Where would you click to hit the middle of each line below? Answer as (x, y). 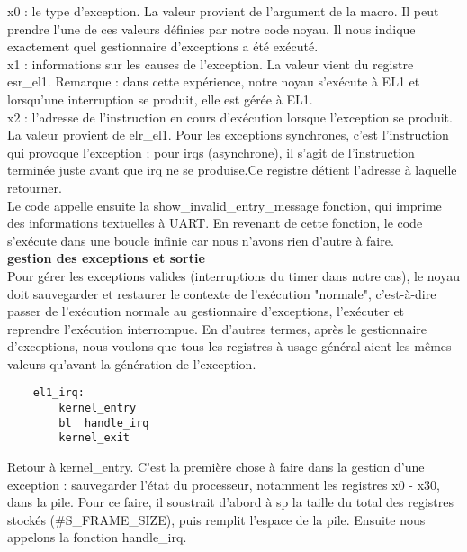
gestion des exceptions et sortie (106, 258)
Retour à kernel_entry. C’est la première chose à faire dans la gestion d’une (216, 467)
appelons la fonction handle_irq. (97, 537)
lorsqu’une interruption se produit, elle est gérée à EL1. (160, 99)
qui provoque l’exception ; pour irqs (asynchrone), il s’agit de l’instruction (211, 152)
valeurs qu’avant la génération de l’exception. (132, 363)
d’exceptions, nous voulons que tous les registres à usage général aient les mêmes (229, 346)
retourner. (35, 187)
